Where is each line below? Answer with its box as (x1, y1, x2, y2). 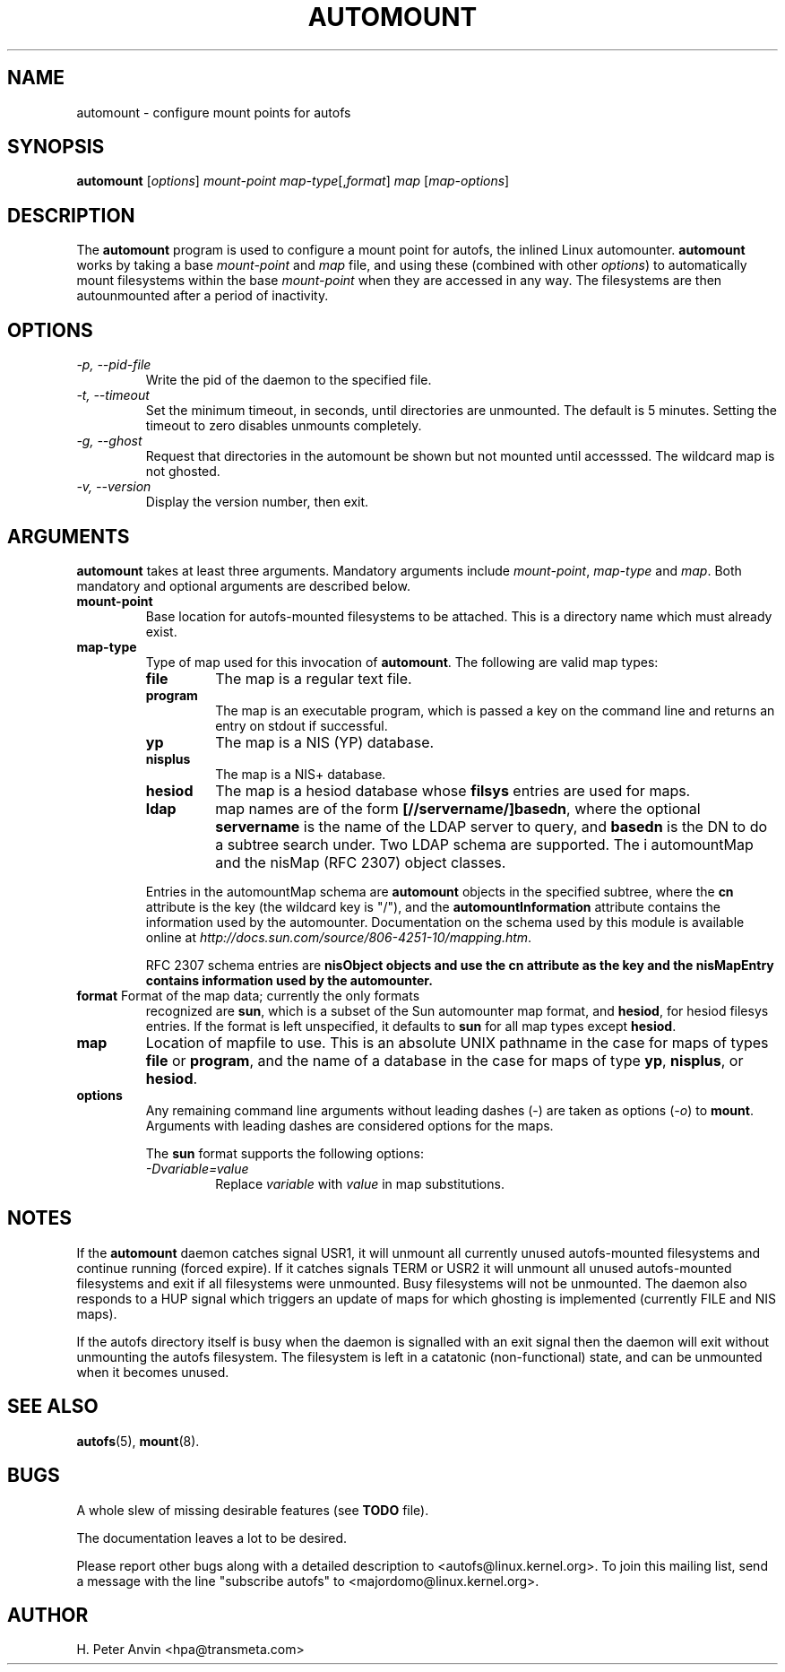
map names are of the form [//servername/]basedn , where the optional (215, 799, 701, 818)
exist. (145, 623, 177, 639)
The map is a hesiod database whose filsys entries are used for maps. (215, 781, 691, 800)
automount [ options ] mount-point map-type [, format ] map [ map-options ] (76, 173, 510, 189)
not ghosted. (145, 463, 220, 480)
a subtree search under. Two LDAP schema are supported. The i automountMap (215, 835, 754, 853)
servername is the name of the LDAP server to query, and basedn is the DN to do (215, 817, 768, 836)
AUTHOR (7, 1603, 89, 1626)
